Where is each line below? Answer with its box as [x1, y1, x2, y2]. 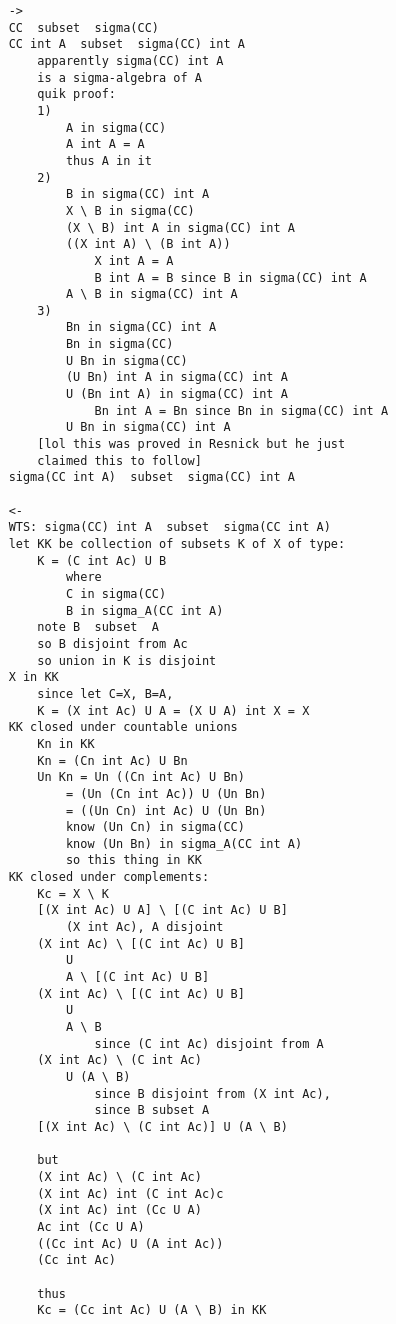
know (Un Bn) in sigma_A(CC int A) [65, 836, 303, 851]
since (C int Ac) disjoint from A [94, 1036, 324, 1051]
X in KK [8, 670, 59, 685]
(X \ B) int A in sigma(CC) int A [65, 220, 295, 235]
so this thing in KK [65, 853, 202, 868]
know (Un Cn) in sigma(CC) [65, 820, 245, 835]
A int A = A [65, 137, 145, 152]
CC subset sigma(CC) [8, 20, 159, 35]
